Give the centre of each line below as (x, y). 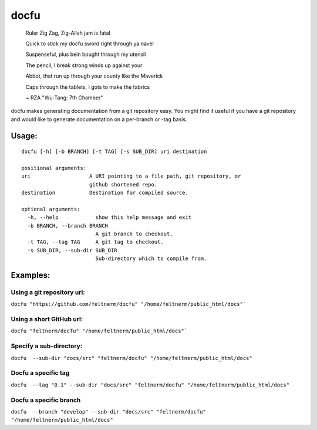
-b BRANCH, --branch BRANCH (68, 226)
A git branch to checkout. (134, 234)
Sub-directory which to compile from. (151, 259)
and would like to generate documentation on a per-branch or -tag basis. (99, 119)
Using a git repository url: (48, 292)
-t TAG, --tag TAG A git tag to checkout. (95, 242)
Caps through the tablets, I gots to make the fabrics (88, 87)
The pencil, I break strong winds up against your (84, 65)
